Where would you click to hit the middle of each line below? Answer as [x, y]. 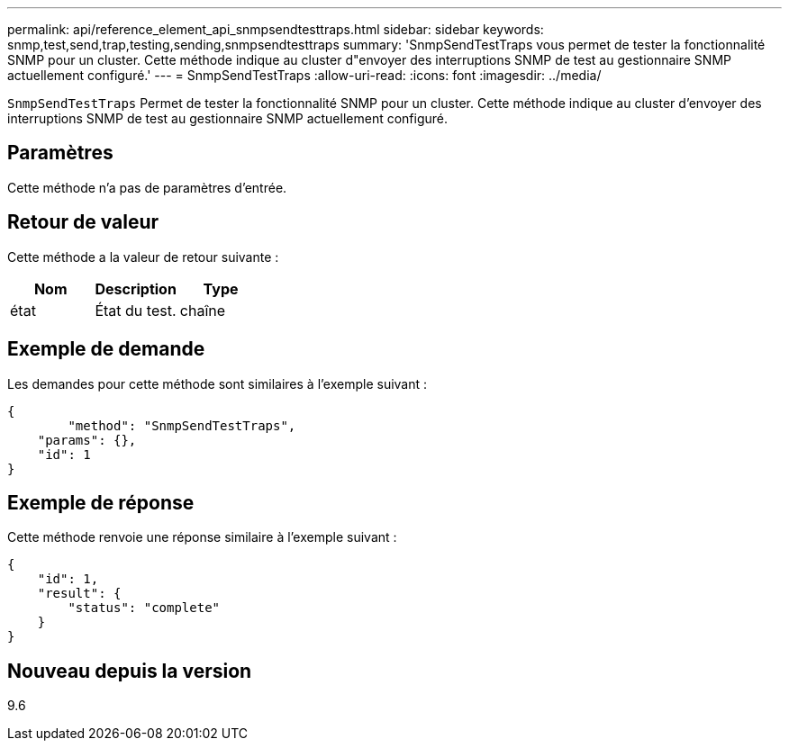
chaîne [203, 310]
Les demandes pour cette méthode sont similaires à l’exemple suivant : [218, 383]
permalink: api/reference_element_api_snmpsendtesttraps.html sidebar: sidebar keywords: [276, 29]
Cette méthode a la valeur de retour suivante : [143, 257]
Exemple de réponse [101, 502]
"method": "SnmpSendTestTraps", [182, 425]
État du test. [136, 310]
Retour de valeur [83, 222]
